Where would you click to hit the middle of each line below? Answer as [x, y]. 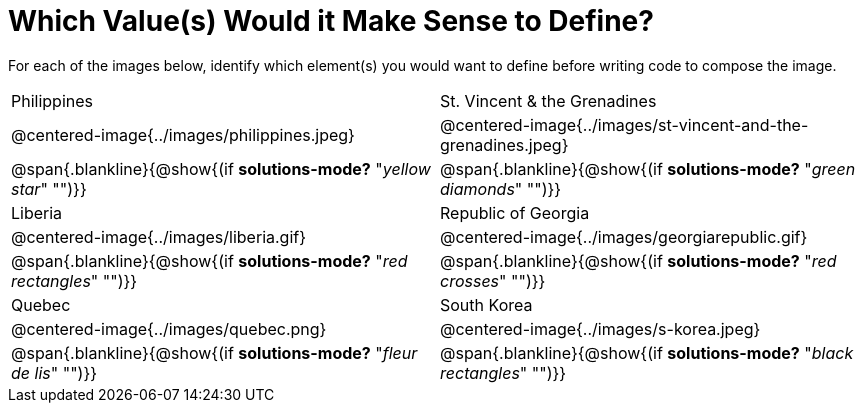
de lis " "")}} [54, 372]
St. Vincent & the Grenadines [548, 100]
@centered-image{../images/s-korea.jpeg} [600, 328]
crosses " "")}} [493, 280]
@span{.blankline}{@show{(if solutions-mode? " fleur [214, 352]
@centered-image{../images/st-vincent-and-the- [624, 124]
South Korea [486, 304]
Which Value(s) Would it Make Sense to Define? [331, 21]
